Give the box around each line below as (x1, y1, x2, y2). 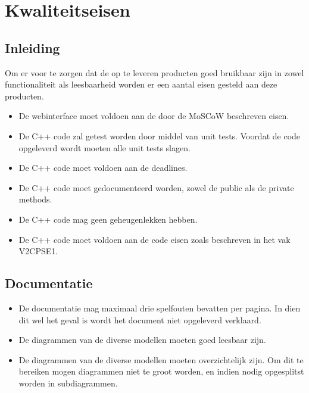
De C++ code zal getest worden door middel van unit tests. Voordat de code (18, 129, 301, 142)
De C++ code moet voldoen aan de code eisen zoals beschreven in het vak (18, 233, 291, 245)
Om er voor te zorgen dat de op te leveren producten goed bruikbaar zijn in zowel (5, 66, 304, 79)
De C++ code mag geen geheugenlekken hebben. (18, 213, 198, 225)
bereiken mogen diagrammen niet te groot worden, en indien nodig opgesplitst (18, 365, 304, 378)
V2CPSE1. (18, 245, 58, 257)
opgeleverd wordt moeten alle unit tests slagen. (18, 141, 191, 154)
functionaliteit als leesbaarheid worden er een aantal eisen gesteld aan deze (5, 78, 277, 91)
